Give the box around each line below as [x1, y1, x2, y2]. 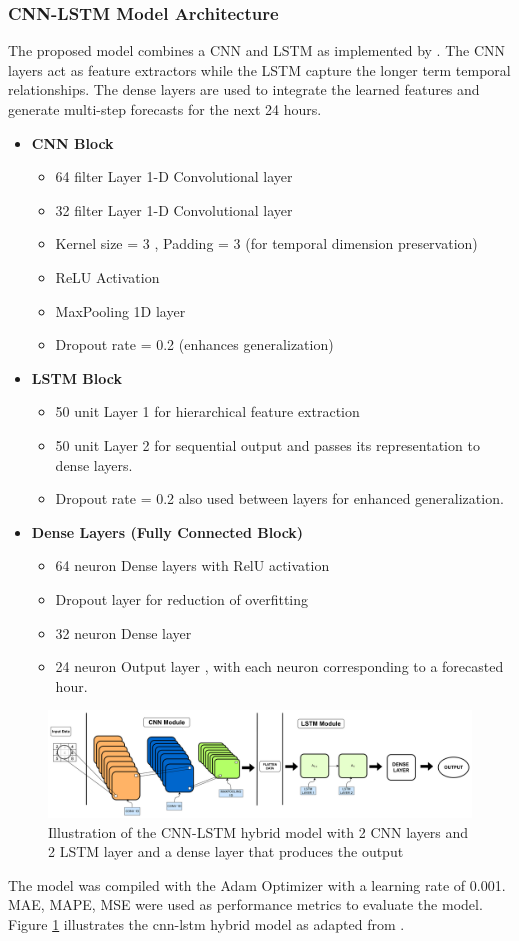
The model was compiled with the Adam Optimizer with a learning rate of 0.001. [8, 874, 506, 895]
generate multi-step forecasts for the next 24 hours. [8, 99, 322, 119]
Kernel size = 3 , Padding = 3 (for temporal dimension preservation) [55, 233, 478, 254]
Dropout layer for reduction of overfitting [55, 588, 309, 609]
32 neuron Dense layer [55, 622, 192, 643]
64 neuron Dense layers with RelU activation [55, 555, 330, 576]
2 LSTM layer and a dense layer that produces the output [48, 841, 404, 862]
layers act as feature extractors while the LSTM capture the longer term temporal [8, 59, 511, 80]
